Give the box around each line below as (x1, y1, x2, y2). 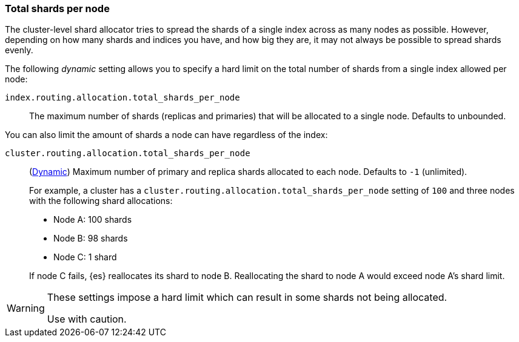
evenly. (5, 45, 33, 56)
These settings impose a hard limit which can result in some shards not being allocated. (47, 291, 447, 304)
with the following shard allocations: (29, 196, 173, 206)
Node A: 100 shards (53, 214, 132, 225)
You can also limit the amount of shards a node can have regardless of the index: (5, 130, 328, 140)
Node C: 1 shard (53, 252, 117, 263)
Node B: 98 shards (53, 233, 128, 244)
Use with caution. (47, 313, 127, 326)
